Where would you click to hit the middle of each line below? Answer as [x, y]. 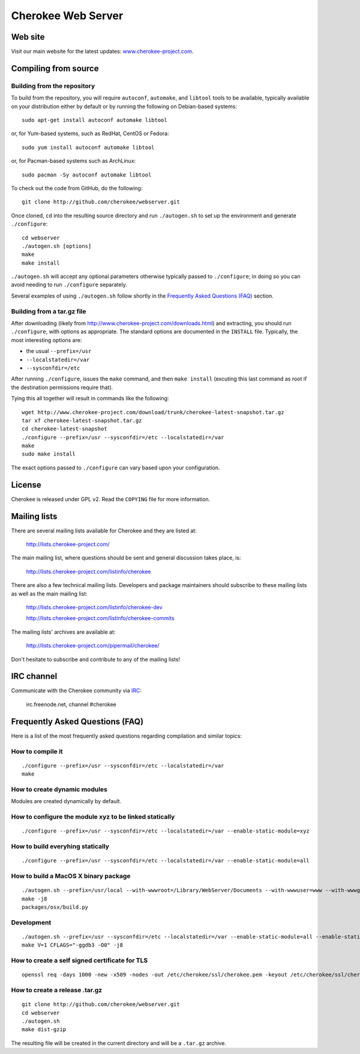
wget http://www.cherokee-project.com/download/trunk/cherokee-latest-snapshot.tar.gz [153, 412]
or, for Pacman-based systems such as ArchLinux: [73, 161]
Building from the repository [53, 86]
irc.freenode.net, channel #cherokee [71, 704]
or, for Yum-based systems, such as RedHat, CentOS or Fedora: [90, 134]
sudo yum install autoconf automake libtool [88, 147]
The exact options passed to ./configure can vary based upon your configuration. [115, 468]
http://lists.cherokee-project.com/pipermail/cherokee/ [93, 646]
